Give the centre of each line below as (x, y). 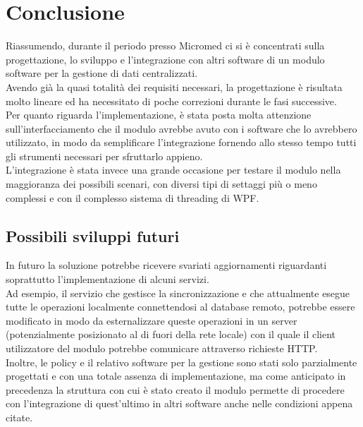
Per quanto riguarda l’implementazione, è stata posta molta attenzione (159, 115)
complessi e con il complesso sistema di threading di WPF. (133, 197)
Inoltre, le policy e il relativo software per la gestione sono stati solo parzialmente (181, 362)
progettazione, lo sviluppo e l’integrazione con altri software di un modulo (165, 59)
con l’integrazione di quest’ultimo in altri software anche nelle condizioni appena (179, 403)
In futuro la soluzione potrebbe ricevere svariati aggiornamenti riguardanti (166, 265)
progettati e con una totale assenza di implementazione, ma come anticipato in (176, 376)
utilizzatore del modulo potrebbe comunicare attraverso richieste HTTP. (162, 348)
